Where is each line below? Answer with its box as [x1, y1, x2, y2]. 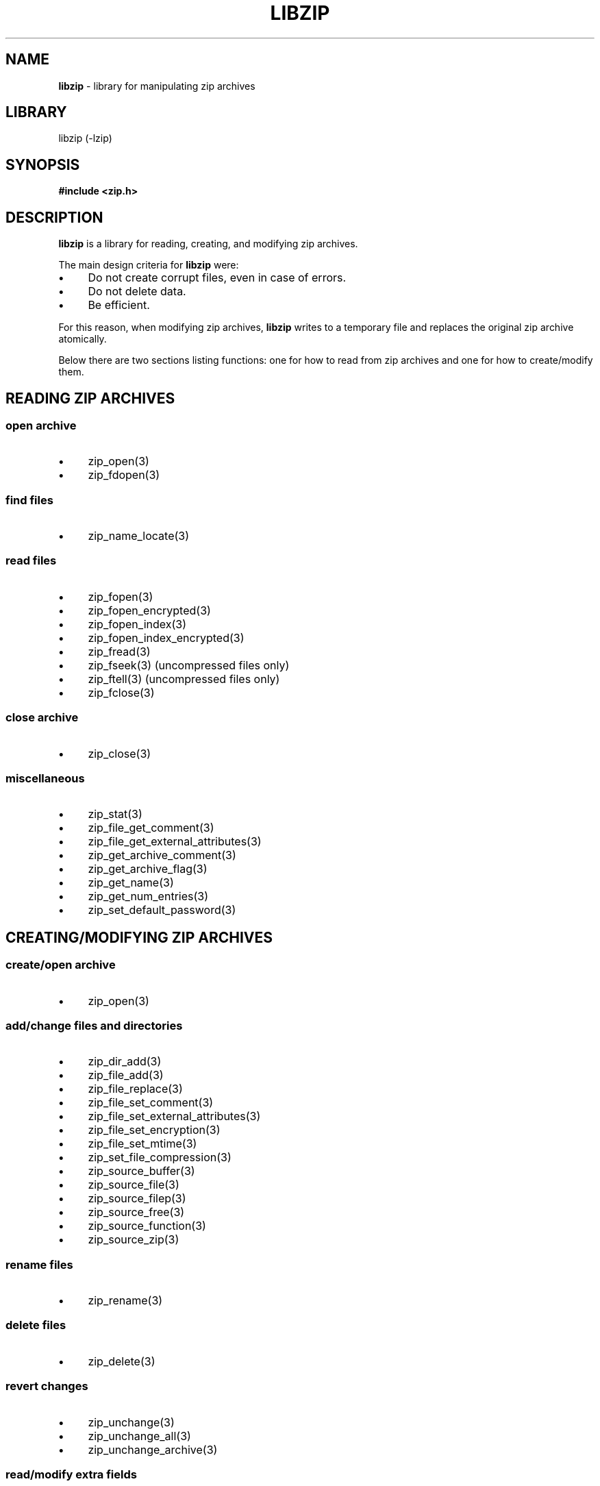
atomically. [58, 333, 107, 345]
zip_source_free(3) [88, 1205, 185, 1219]
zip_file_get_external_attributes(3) [88, 834, 262, 849]
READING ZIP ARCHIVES [5, 389, 175, 407]
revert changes [5, 1379, 88, 1394]
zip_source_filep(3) [88, 1191, 186, 1206]
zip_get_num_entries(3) [88, 889, 209, 904]
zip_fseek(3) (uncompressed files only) [88, 658, 290, 672]
